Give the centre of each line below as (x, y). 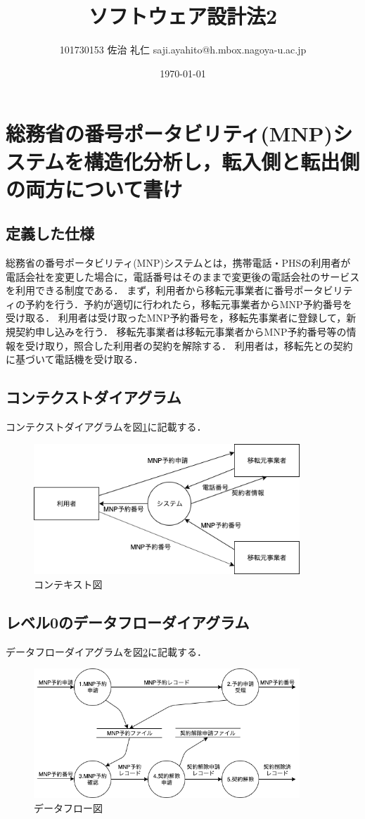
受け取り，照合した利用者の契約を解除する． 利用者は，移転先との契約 (189, 345)
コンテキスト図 (68, 584)
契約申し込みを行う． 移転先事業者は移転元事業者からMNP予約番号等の (181, 332)
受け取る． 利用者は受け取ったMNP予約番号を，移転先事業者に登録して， (176, 318)
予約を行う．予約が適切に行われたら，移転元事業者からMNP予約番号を (188, 304)
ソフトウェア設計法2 (183, 16)
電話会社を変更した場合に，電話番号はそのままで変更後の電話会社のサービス (183, 276)
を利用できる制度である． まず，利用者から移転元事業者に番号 (150, 290)
